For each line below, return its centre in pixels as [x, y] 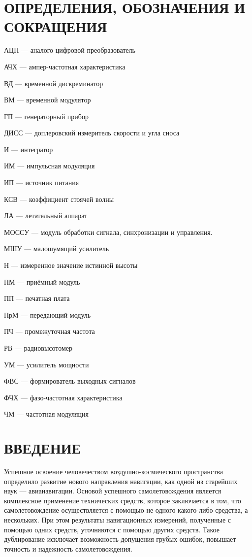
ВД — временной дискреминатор [54, 83]
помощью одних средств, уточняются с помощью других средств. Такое [112, 529]
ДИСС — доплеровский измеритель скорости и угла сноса [92, 133]
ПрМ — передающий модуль [47, 314]
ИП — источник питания [42, 182]
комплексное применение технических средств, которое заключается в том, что [123, 500]
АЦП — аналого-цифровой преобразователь [70, 50]
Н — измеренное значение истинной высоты [71, 265]
